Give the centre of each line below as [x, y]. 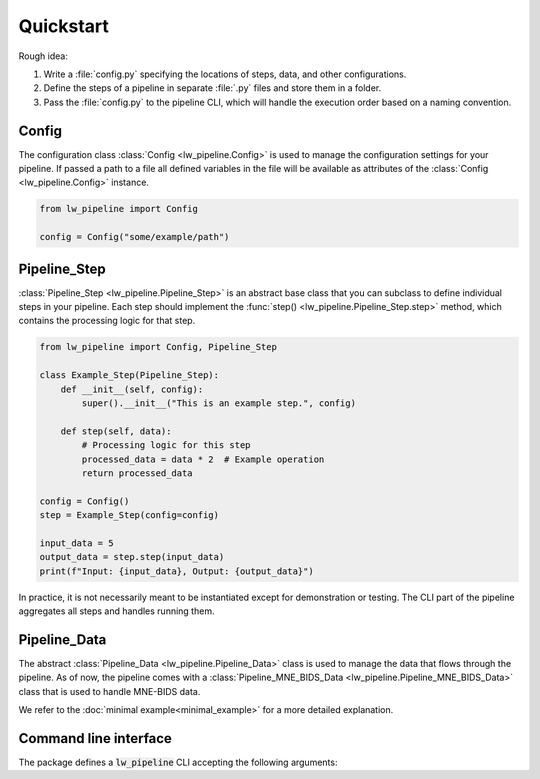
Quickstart [64, 26]
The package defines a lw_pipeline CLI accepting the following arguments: [178, 762]
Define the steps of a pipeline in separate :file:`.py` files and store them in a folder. [212, 88]
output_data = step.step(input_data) [132, 557]
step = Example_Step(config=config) [129, 515]
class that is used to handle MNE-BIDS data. [109, 691]
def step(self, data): [116, 431]
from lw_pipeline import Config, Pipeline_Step [158, 347]
